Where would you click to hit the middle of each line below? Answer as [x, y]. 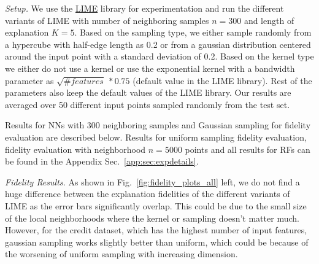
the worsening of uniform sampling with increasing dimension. [121, 254]
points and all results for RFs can [248, 149]
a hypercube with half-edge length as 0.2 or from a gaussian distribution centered [158, 44]
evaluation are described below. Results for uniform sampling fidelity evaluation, [156, 137]
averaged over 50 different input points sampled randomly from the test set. [148, 104]
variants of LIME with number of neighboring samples [107, 20]
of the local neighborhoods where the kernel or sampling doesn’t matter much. [152, 218]
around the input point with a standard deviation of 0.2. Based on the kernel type [159, 56]
